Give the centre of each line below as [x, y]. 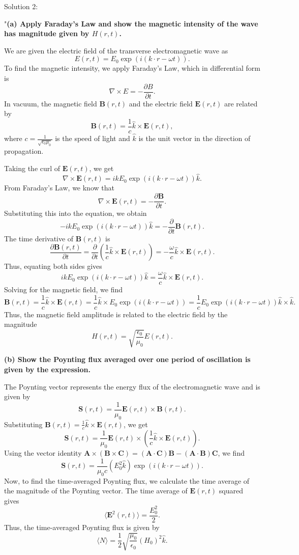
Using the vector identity [43, 453]
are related [241, 103]
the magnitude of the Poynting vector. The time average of [96, 491]
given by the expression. [48, 369]
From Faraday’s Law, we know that [59, 188]
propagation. [24, 151]
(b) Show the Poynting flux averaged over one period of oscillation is [127, 359]
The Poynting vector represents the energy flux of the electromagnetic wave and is [132, 386]
